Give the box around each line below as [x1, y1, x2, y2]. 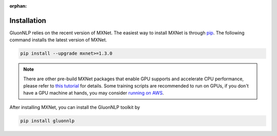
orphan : [9, 3, 27, 9]
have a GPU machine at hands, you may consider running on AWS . [23, 90, 164, 96]
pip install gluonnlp [20, 118, 75, 124]
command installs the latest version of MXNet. [9, 37, 107, 43]
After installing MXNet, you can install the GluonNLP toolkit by [9, 104, 141, 110]
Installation [9, 16, 46, 25]
